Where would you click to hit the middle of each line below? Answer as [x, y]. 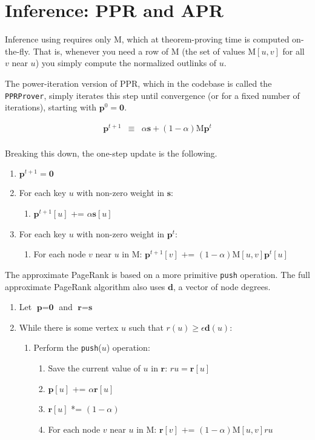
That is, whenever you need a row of [101, 51]
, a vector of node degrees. [222, 286]
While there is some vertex [69, 327]
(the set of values [214, 51]
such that [146, 327]
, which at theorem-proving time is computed [205, 39]
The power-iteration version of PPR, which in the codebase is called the [138, 83]
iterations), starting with [51, 107]
